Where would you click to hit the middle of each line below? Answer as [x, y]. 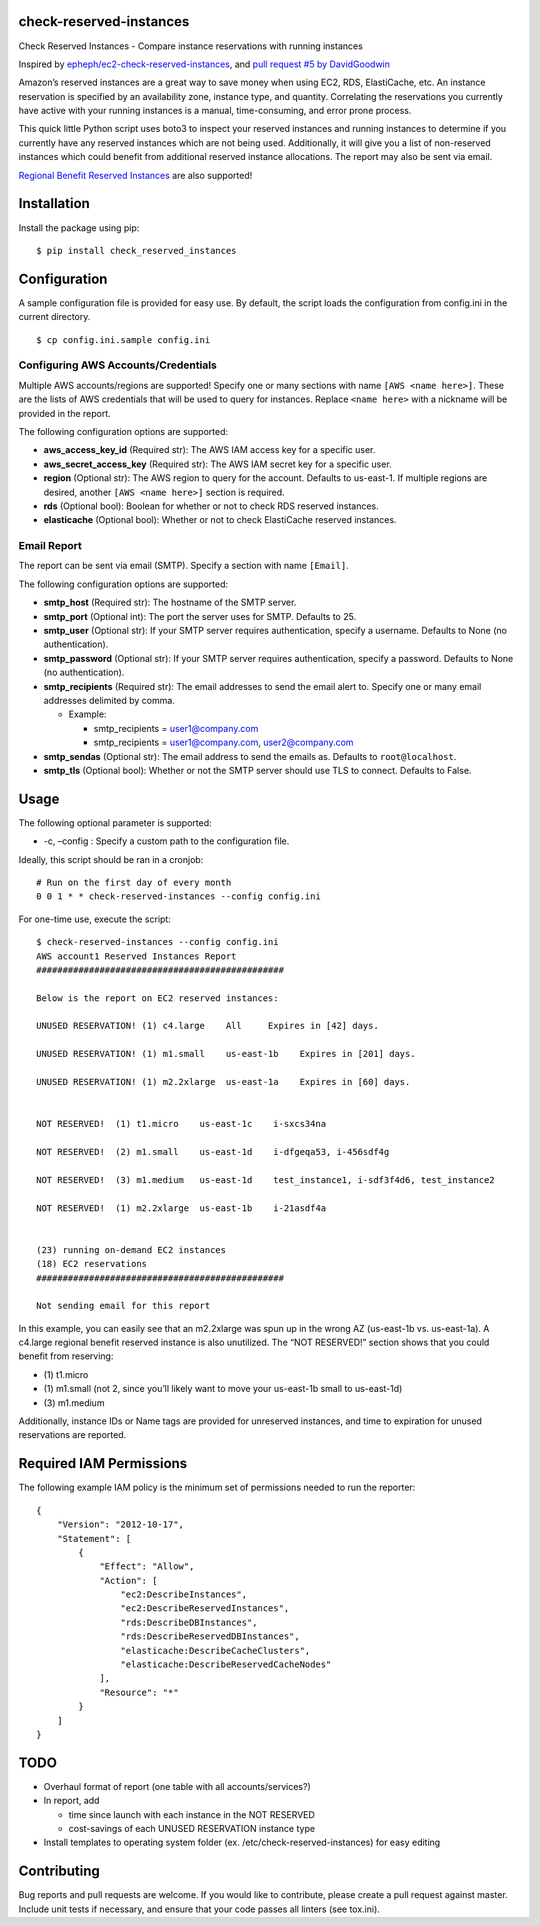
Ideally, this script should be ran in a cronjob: [111, 859]
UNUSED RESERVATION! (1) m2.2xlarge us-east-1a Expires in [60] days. [223, 1082]
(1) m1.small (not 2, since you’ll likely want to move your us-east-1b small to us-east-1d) [223, 1389]
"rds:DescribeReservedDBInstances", [210, 1636]
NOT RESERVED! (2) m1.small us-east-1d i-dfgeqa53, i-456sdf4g [213, 1151]
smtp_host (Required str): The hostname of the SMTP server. [170, 602]
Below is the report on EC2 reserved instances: [157, 998]
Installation [54, 203]
